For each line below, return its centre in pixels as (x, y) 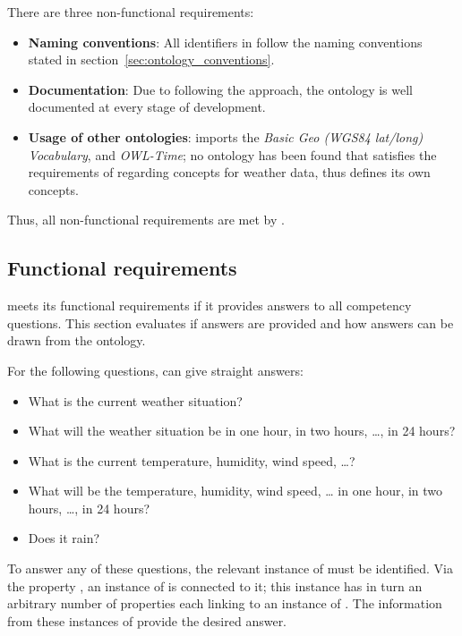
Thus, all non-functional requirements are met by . (146, 220)
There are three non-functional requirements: (131, 12)
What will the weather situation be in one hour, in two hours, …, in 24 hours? (242, 431)
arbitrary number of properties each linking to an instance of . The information (225, 603)
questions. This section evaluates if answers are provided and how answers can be (231, 322)
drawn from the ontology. (77, 340)
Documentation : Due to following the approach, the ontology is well (220, 89)
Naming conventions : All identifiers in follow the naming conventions (225, 42)
